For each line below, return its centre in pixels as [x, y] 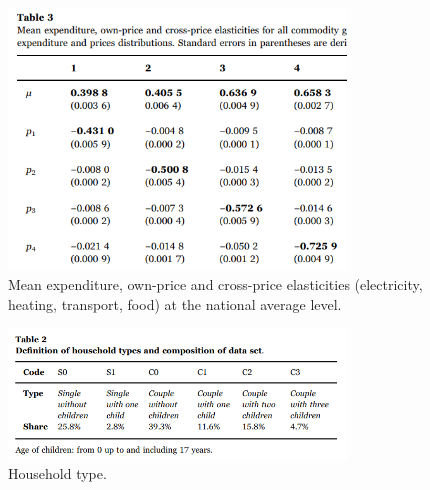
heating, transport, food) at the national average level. [175, 303]
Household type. [57, 473]
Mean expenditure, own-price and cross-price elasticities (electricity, [215, 284]
